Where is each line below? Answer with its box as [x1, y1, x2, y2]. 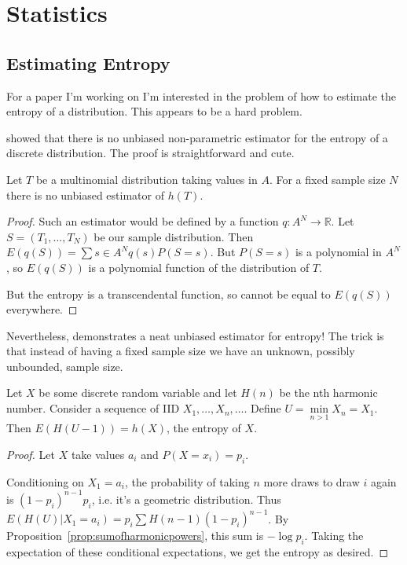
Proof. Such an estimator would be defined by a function [6, 213, 279, 229]
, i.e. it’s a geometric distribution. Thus [91, 490, 281, 507]
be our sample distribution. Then [93, 228, 254, 244]
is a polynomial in [295, 244, 382, 260]
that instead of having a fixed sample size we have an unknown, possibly [6, 343, 355, 359]
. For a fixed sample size [269, 171, 386, 187]
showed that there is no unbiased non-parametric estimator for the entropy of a [6, 129, 388, 145]
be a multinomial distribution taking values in [35, 171, 258, 187]
